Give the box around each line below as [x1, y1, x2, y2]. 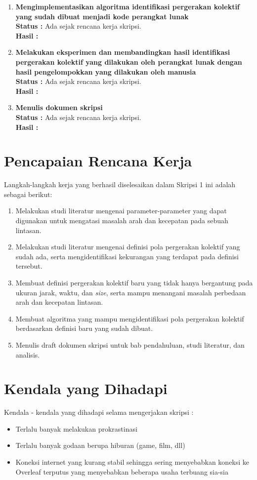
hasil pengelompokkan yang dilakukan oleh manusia [15, 66, 196, 77]
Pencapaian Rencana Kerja [4, 151, 192, 171]
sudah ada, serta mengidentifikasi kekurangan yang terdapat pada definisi [15, 251, 239, 261]
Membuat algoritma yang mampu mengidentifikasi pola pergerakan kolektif [15, 313, 244, 323]
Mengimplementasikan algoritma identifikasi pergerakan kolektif [15, 1, 240, 11]
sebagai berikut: [4, 189, 52, 199]
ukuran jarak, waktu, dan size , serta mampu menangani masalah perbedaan [15, 287, 246, 297]
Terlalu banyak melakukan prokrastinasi [15, 423, 137, 434]
